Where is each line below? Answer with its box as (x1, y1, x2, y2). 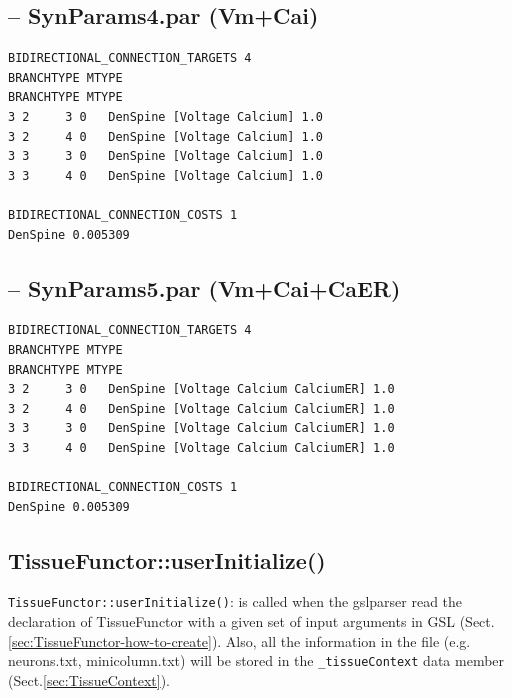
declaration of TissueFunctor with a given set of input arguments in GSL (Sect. (8, 611, 495, 632)
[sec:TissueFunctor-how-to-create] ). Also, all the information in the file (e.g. (8, 630, 471, 651)
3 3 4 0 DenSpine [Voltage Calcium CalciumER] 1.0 (8, 440, 395, 455)
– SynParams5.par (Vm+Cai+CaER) (8, 272, 401, 303)
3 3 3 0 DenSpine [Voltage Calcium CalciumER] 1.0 (8, 421, 395, 436)
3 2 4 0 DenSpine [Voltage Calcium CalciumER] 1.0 (8, 401, 395, 416)
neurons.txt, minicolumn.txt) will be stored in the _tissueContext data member (8, 650, 505, 671)
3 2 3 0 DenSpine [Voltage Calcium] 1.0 (8, 109, 323, 124)
